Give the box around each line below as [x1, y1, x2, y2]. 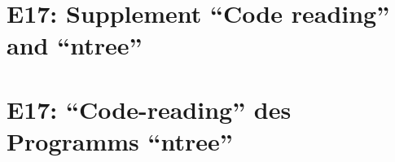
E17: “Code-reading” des [7, 92, 292, 125]
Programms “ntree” [7, 124, 233, 157]
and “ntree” [7, 28, 143, 62]
